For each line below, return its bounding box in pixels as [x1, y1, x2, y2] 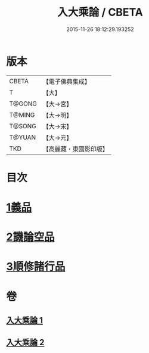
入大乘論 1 [6, 315, 44, 325]
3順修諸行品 [6, 260, 66, 273]
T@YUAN [9, 133, 36, 141]
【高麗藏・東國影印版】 [42, 144, 108, 153]
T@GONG [9, 99, 37, 108]
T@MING [9, 110, 35, 119]
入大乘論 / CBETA [57, 5, 143, 19]
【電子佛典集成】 [42, 77, 91, 86]
